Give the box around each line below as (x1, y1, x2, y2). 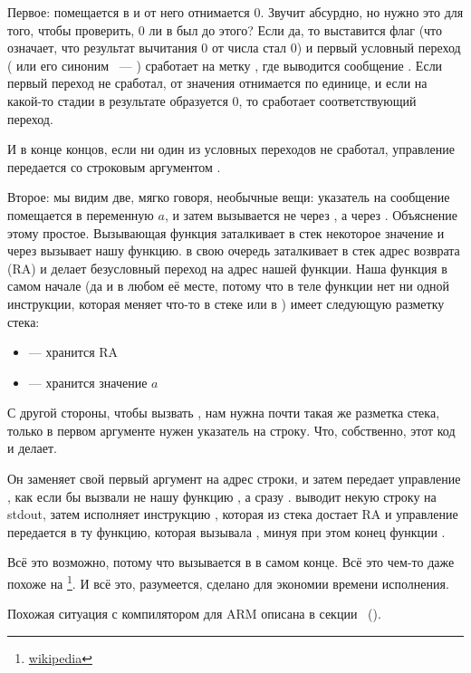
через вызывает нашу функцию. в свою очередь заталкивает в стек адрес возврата (7, 241, 460, 260)
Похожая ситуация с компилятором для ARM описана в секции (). (7, 604, 381, 623)
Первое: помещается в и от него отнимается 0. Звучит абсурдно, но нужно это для (7, 3, 464, 21)
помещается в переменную (7, 205, 154, 224)
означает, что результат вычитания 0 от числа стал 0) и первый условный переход (7, 38, 461, 57)
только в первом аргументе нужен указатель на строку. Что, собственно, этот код (7, 420, 456, 439)
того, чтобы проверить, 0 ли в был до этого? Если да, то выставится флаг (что (7, 20, 443, 39)
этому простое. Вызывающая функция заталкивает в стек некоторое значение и (7, 223, 445, 242)
